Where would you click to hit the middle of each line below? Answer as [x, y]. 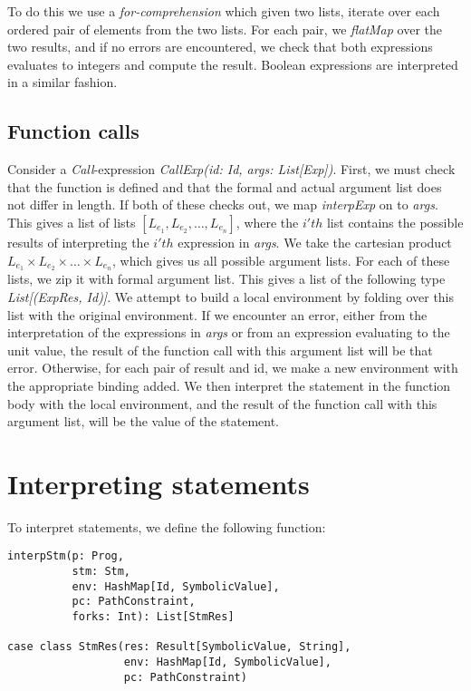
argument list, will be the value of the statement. [144, 421]
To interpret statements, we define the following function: [167, 526]
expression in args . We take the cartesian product [315, 242]
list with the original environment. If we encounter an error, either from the [217, 314]
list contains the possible [395, 222]
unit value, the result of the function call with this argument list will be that [220, 350]
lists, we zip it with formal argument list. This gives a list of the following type [226, 279]
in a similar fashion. [62, 82]
